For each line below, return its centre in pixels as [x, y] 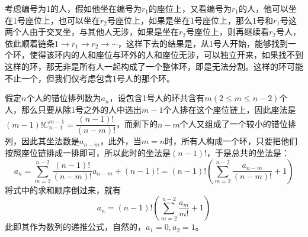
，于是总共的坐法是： [248, 152]
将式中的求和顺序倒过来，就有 [63, 189]
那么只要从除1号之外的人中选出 [81, 109]
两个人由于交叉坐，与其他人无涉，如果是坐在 [92, 32]
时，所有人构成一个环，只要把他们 [231, 141]
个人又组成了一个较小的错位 [234, 124]
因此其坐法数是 [50, 141]
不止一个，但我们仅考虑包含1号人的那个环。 [90, 78]
